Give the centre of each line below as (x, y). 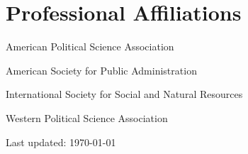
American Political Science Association (90, 46)
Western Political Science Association (87, 117)
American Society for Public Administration (101, 70)
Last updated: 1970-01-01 (61, 142)
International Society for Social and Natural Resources (124, 94)
